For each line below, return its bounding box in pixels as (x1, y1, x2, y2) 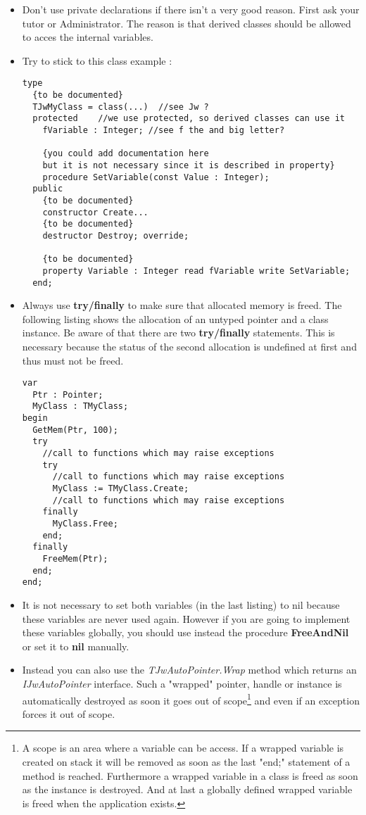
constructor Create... (42, 207, 149, 217)
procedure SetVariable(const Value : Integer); (42, 172, 270, 182)
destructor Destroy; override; (42, 230, 189, 241)
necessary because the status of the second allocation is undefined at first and (22, 339, 357, 353)
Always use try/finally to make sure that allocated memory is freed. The (22, 298, 342, 312)
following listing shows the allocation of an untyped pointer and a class (22, 311, 329, 326)
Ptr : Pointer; (32, 389, 103, 400)
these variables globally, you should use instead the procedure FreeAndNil (22, 625, 349, 640)
